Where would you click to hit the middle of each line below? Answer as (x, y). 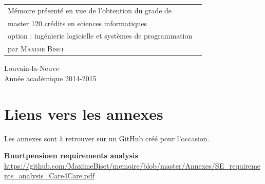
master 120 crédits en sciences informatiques (78, 23)
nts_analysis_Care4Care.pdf (50, 176)
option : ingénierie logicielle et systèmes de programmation (100, 36)
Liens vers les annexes (84, 113)
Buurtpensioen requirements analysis (71, 155)
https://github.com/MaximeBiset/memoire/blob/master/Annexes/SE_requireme (132, 165)
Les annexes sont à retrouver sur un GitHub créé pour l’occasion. (107, 138)
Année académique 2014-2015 (50, 78)
